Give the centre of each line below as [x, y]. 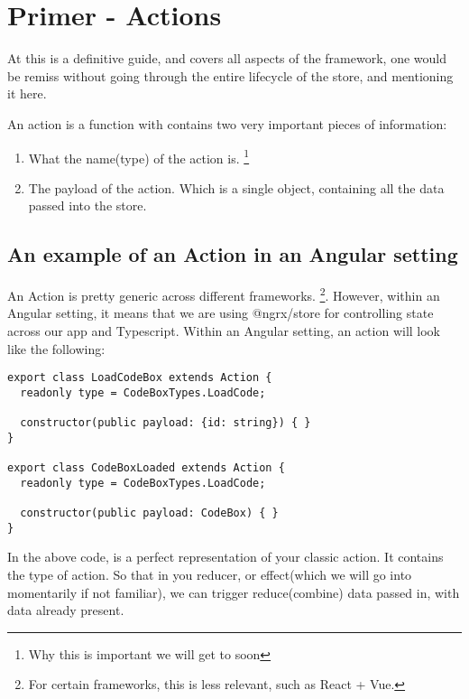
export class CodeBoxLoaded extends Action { [146, 468]
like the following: [56, 348]
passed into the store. [87, 205]
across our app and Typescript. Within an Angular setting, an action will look [224, 330]
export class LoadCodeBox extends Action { [140, 378]
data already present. [66, 610]
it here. [27, 93]
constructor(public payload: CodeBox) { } [149, 513]
